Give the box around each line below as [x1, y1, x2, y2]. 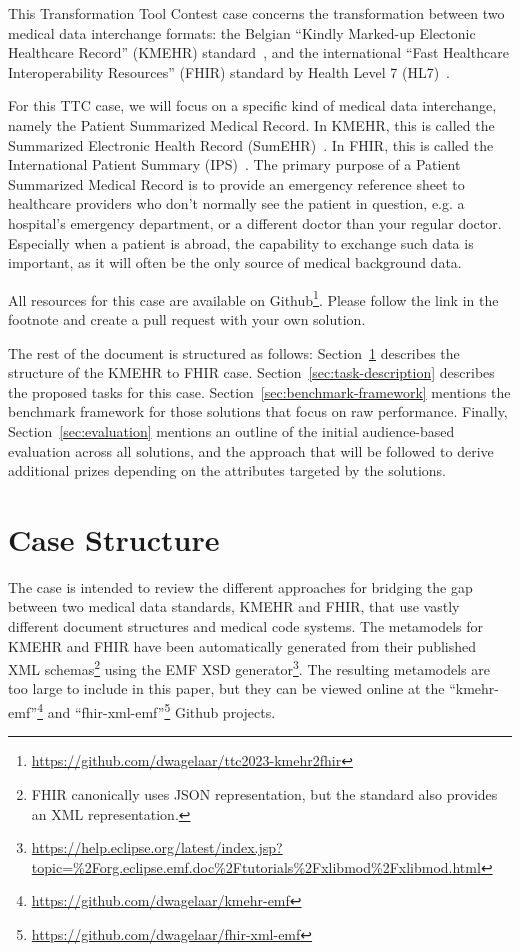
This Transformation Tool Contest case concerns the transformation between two [8, 3, 505, 23]
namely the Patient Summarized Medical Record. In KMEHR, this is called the [8, 114, 495, 135]
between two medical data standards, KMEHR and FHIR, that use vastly [8, 596, 460, 617]
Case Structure [8, 518, 220, 559]
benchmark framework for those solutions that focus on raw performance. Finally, [8, 401, 508, 422]
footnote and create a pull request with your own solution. [8, 308, 366, 329]
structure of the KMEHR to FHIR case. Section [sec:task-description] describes [8, 362, 495, 383]
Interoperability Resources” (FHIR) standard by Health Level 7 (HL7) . [8, 61, 450, 82]
